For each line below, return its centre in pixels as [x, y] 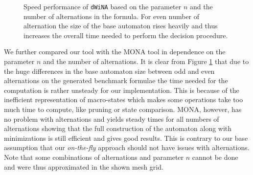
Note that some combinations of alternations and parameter [94, 157]
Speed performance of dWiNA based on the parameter [103, 6]
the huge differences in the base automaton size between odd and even [109, 71]
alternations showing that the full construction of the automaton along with [118, 128]
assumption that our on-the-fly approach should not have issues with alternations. [127, 147]
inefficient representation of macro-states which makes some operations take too [124, 99]
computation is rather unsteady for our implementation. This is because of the [122, 90]
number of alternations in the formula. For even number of [112, 16]
